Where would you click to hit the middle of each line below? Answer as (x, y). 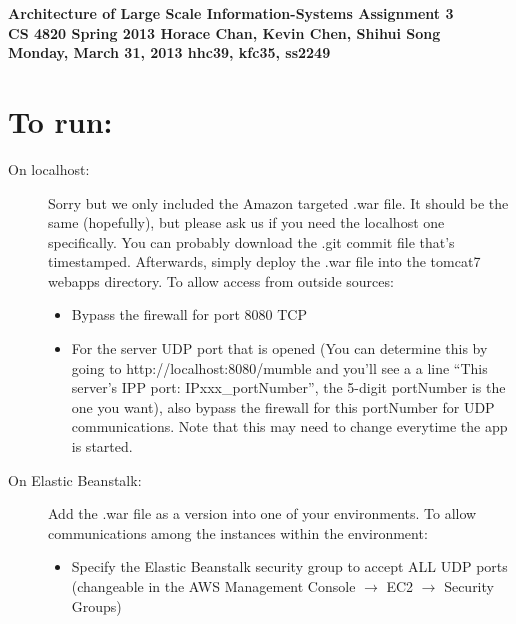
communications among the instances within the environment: (238, 532)
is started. (102, 446)
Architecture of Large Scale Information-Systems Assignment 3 (231, 13)
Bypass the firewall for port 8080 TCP (189, 314)
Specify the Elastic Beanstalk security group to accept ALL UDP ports (289, 566)
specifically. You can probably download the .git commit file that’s (251, 241)
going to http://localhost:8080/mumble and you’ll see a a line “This (279, 367)
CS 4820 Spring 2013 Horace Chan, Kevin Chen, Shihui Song (224, 32)
